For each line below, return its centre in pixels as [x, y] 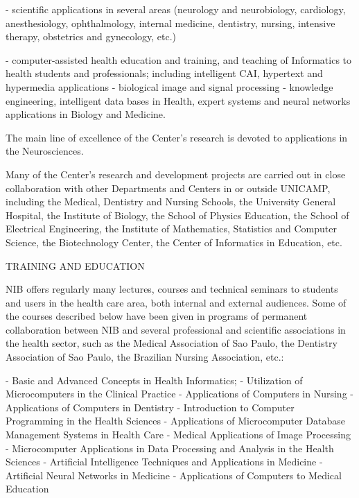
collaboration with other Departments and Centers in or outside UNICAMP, [168, 188]
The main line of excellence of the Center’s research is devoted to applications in [177, 137]
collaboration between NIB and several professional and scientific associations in [176, 329]
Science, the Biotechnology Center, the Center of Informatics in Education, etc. [174, 242]
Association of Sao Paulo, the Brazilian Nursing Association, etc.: [145, 357]
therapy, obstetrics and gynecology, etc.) [91, 36]
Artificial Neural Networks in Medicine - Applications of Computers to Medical [174, 475]
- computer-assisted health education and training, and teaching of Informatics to [178, 59]
